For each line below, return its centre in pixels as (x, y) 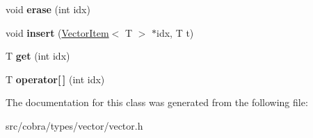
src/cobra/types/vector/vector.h (74, 125)
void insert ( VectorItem (57, 32)
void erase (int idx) (48, 9)
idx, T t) (175, 32)
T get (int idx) (38, 56)
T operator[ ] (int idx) (55, 79)
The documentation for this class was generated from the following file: (157, 102)
